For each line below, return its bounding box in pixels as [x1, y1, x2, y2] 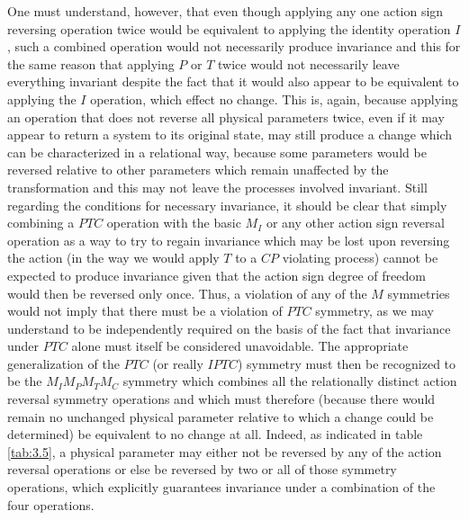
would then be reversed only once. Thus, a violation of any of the [7, 283, 367, 302]
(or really [152, 354, 203, 372]
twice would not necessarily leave [218, 54, 400, 73]
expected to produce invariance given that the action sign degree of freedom [7, 265, 426, 284]
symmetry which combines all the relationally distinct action [122, 372, 457, 390]
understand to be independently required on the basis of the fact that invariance [7, 318, 451, 337]
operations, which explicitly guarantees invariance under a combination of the [7, 478, 436, 497]
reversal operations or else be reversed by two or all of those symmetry [7, 460, 397, 479]
